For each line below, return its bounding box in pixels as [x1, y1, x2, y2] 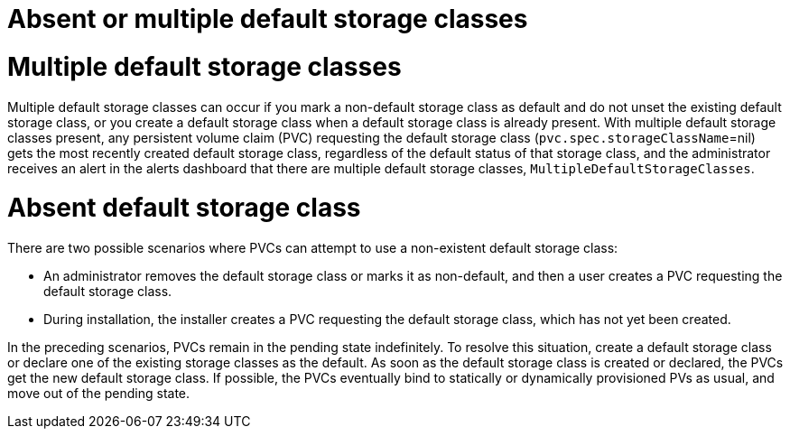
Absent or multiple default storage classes [7, 4, 528, 34]
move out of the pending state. [7, 385, 191, 401]
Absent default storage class [7, 192, 361, 224]
